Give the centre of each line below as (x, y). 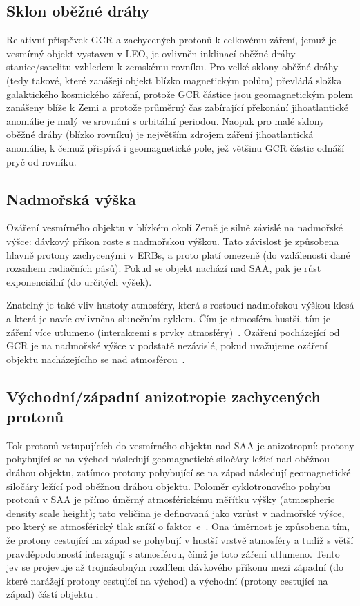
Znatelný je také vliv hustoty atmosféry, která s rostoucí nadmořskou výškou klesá (180, 305)
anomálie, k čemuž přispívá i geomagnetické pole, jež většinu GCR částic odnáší (176, 147)
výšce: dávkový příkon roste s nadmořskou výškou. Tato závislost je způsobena (173, 241)
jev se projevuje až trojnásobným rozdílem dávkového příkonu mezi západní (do (175, 567)
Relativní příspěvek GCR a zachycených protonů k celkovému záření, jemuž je (171, 40)
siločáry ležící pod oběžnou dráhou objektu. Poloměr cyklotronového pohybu (169, 486)
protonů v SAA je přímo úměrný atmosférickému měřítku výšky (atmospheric (171, 499)
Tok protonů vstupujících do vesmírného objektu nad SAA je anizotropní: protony (180, 445)
